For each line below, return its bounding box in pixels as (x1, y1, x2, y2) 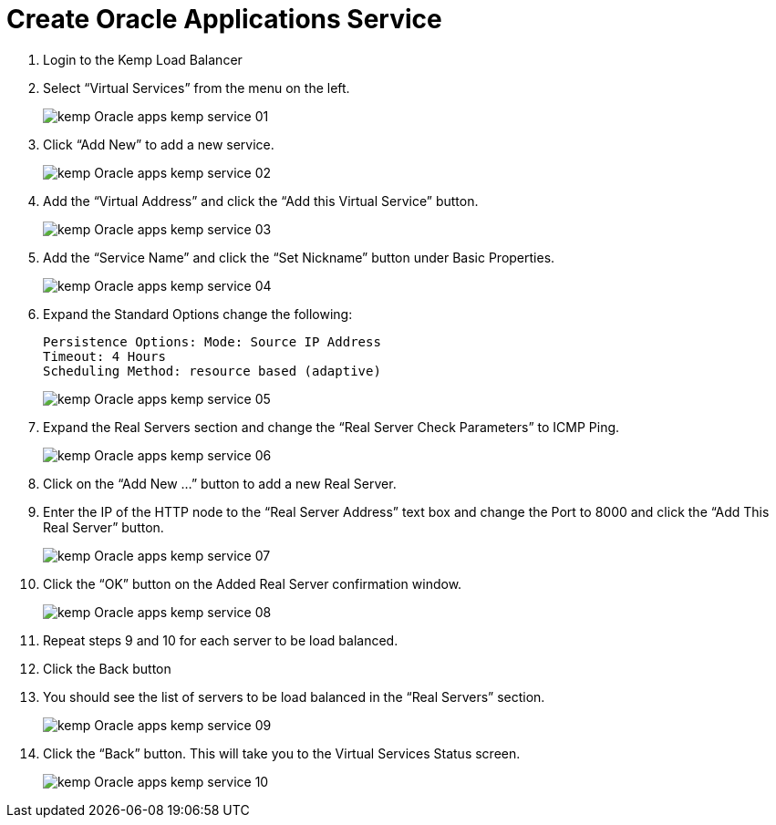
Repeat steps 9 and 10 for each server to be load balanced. (43, 632, 398, 648)
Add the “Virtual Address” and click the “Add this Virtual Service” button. (43, 192, 479, 209)
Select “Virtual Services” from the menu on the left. (43, 79, 350, 96)
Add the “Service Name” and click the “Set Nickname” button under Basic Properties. (43, 249, 555, 265)
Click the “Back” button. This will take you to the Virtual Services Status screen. (43, 745, 521, 761)
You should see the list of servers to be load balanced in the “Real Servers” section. (43, 688, 545, 705)
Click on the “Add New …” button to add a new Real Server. (43, 475, 397, 491)
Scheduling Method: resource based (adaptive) (43, 363, 381, 378)
